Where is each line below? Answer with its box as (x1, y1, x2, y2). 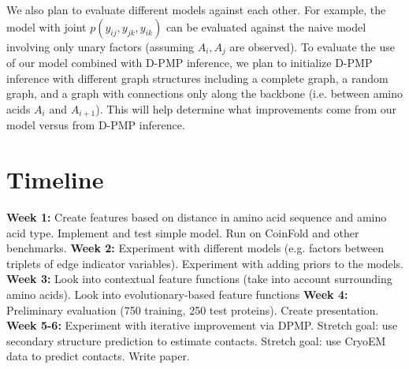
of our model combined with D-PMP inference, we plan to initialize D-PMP (6, 54, 373, 71)
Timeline (6, 163, 104, 196)
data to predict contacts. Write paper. (6, 348, 190, 364)
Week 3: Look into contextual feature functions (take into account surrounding (6, 270, 392, 287)
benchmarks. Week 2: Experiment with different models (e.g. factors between (6, 240, 384, 256)
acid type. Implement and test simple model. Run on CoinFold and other (6, 224, 359, 240)
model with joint (6, 18, 87, 35)
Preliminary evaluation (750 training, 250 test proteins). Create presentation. (6, 301, 379, 318)
